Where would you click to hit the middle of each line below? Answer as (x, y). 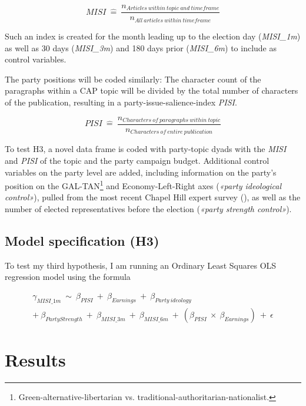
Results (35, 360)
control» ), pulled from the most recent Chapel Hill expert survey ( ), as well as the (153, 197)
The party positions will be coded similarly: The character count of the (133, 79)
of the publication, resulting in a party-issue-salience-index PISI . (121, 102)
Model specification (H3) (82, 241)
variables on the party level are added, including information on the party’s (141, 172)
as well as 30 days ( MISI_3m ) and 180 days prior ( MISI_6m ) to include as (141, 47)
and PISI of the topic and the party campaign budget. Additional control (137, 161)
